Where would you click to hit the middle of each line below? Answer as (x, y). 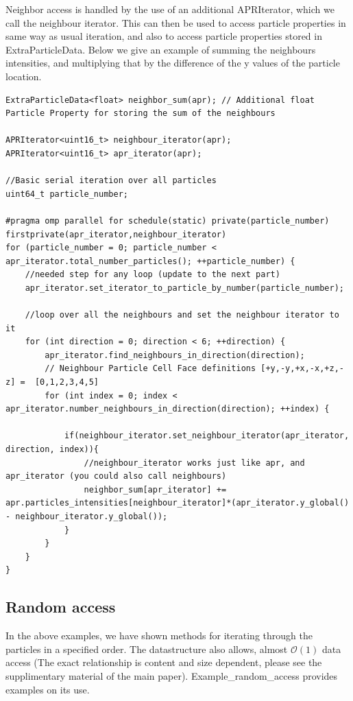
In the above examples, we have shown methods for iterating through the (159, 635)
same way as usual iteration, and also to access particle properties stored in (164, 36)
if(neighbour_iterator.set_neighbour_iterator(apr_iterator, (207, 436)
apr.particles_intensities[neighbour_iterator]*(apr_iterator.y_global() (178, 503)
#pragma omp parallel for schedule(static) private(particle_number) (168, 221)
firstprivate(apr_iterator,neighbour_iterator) (116, 234)
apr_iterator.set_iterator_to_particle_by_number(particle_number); (184, 288)
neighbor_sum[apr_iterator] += (155, 489)
